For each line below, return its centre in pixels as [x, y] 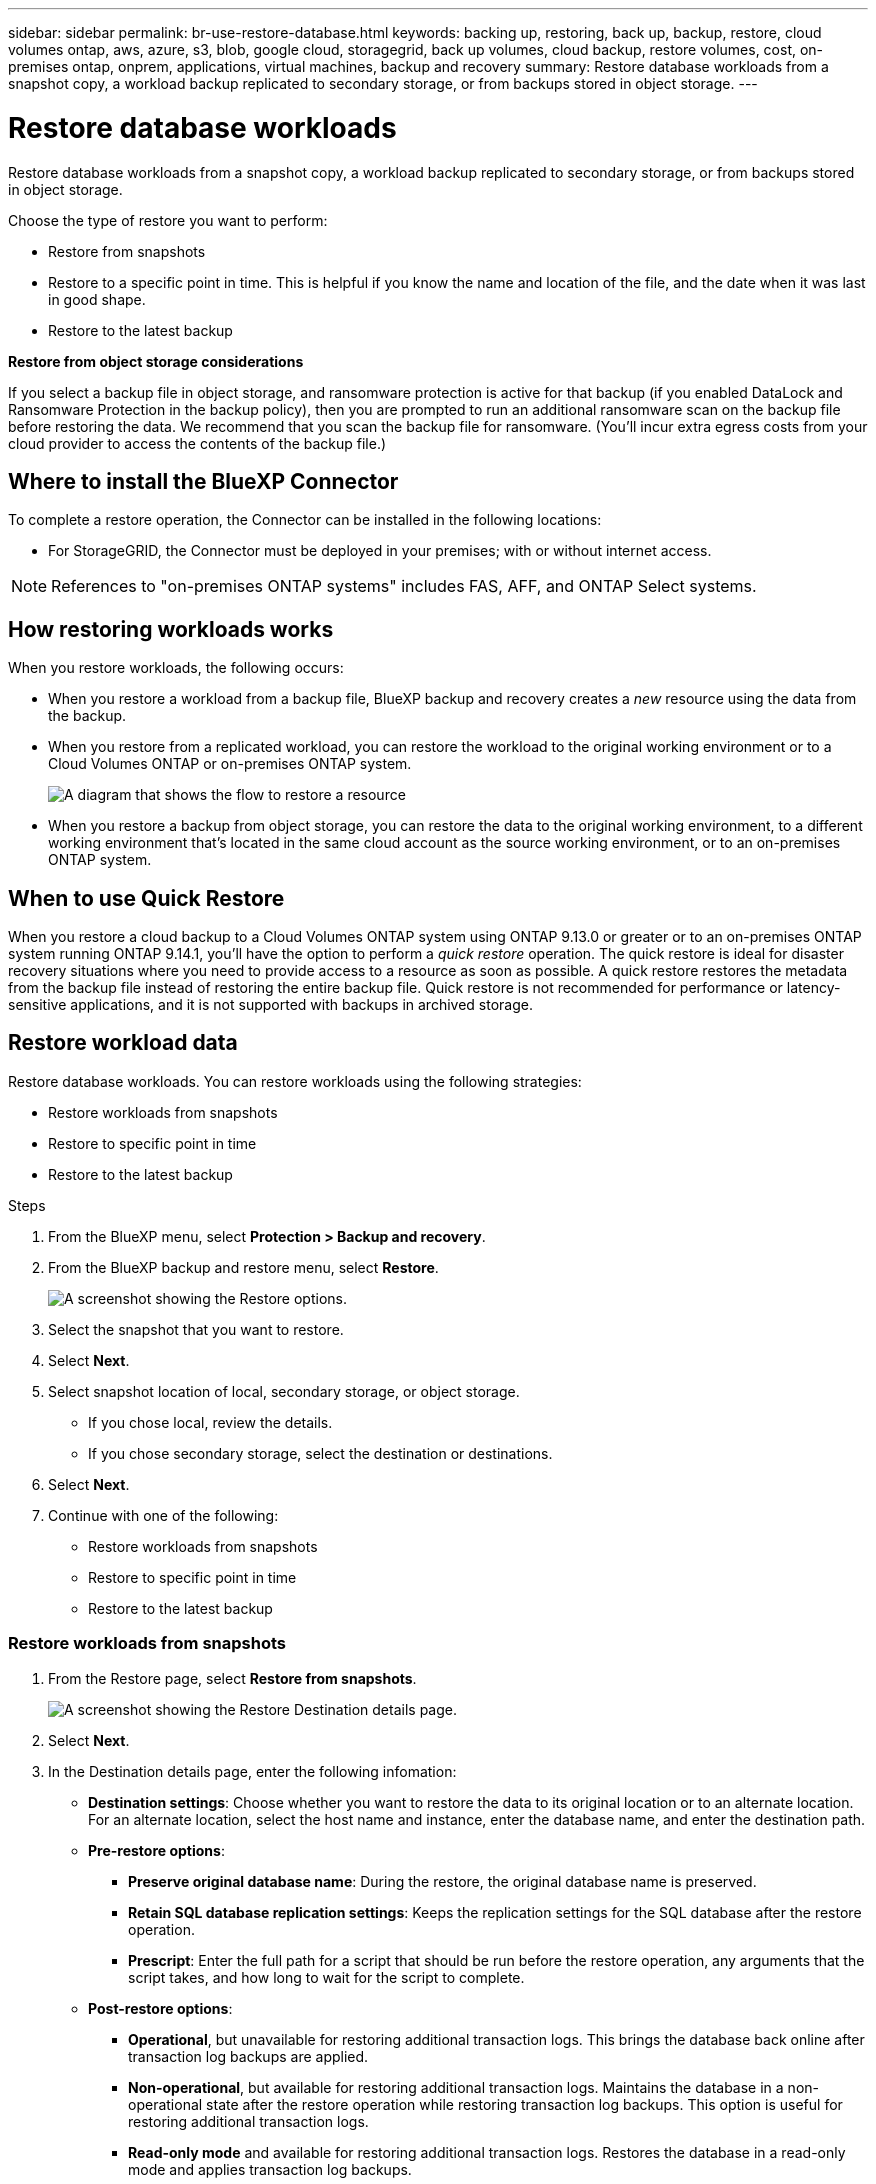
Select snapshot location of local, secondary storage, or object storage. [284, 1391]
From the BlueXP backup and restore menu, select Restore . [243, 1267]
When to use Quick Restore [146, 898]
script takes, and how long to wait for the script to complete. [326, 1977]
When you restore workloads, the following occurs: [176, 668]
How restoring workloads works [171, 629]
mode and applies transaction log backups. [270, 2169]
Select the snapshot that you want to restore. [196, 1329]
